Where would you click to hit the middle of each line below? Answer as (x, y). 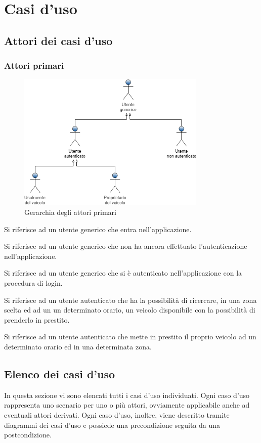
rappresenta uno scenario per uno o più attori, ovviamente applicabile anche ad (127, 405)
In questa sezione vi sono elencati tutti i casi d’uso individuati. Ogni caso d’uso (127, 395)
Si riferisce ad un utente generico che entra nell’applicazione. (98, 229)
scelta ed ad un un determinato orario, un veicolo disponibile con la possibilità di (130, 310)
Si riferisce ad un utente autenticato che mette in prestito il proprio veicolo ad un (130, 337)
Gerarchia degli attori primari (70, 212)
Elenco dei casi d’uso (60, 373)
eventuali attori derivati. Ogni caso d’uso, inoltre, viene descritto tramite (117, 414)
